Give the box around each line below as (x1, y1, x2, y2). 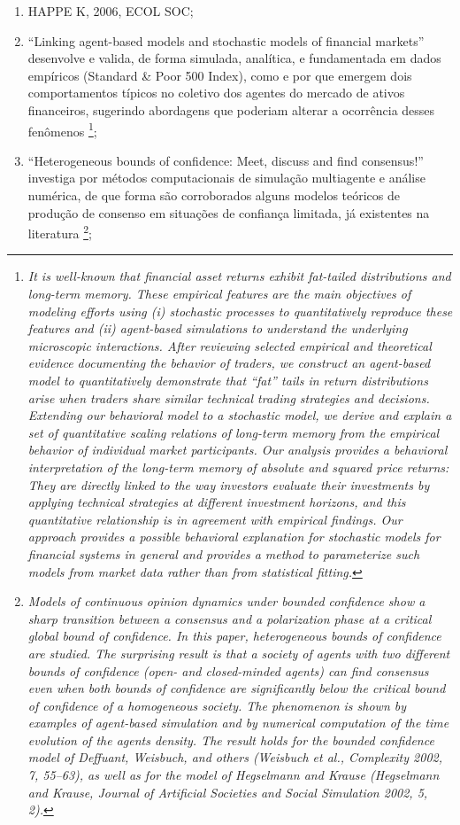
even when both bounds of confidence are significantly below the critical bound (27, 679, 446, 697)
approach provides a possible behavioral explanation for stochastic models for (27, 527, 441, 546)
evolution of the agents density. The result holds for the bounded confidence (27, 730, 434, 749)
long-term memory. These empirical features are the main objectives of (27, 284, 411, 303)
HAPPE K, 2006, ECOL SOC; (27, 2, 194, 19)
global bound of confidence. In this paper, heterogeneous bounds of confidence (27, 627, 441, 645)
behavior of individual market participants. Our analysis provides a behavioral (27, 440, 448, 459)
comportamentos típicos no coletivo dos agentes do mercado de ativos (27, 83, 405, 102)
